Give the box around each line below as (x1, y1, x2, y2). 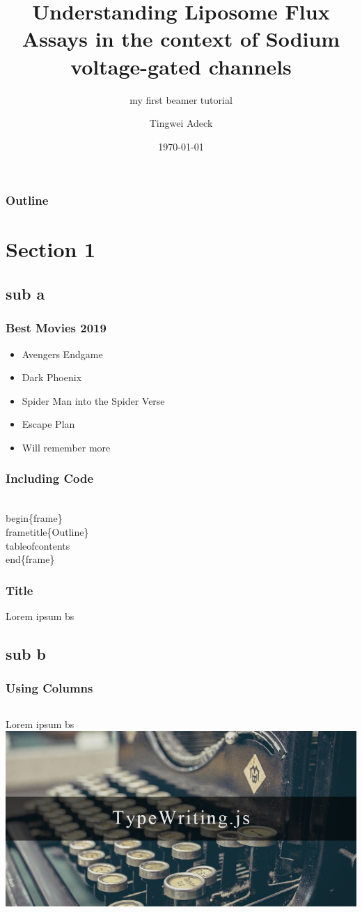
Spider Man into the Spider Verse (22, 393, 165, 408)
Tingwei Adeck (149, 116, 213, 130)
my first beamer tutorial (129, 92, 233, 107)
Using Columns (6, 679, 93, 697)
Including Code (6, 470, 94, 487)
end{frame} (6, 552, 55, 566)
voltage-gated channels (70, 52, 292, 80)
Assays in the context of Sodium (22, 24, 340, 53)
